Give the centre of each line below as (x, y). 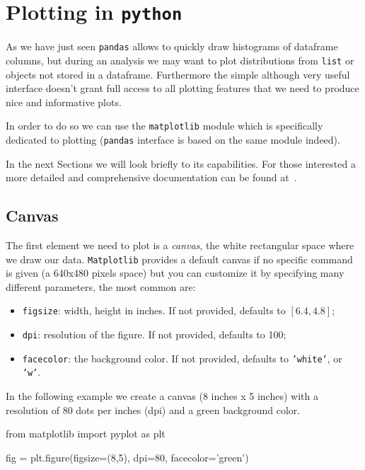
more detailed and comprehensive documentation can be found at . (151, 177)
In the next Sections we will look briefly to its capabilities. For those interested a (181, 163)
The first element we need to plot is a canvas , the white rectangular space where (180, 245)
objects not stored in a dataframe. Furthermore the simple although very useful (178, 74)
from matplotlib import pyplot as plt (86, 434)
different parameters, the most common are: (101, 286)
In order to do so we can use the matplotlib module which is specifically (164, 126)
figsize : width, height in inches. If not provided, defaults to (154, 310)
